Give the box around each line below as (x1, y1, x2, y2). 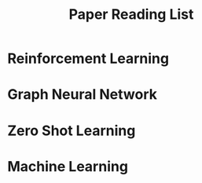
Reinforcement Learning (7, 49, 170, 68)
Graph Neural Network (7, 86, 158, 104)
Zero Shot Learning (7, 122, 136, 139)
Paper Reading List (68, 5, 194, 24)
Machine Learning (7, 157, 129, 175)
